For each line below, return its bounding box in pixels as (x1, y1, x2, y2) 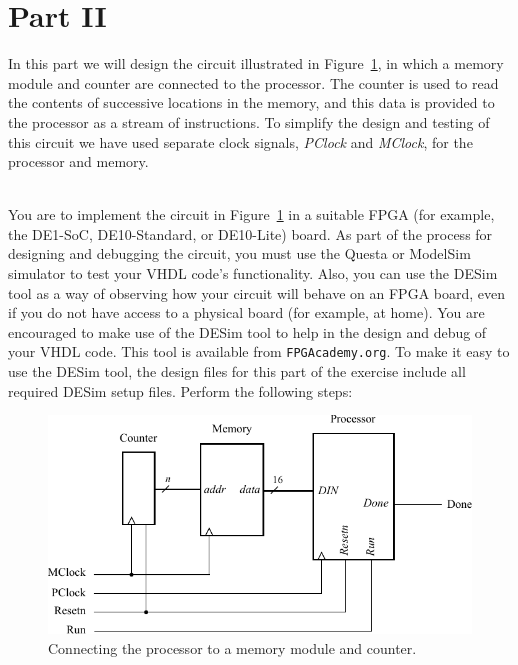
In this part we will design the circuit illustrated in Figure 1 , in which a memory (8, 53, 504, 74)
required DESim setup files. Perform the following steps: (8, 380, 353, 401)
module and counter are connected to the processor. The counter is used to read (8, 72, 499, 93)
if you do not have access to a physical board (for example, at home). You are (8, 302, 485, 323)
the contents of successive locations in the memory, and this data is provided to (8, 92, 495, 113)
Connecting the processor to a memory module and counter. (48, 637, 417, 658)
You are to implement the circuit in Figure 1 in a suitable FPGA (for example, (8, 204, 495, 225)
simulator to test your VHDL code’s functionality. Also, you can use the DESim (8, 263, 498, 284)
